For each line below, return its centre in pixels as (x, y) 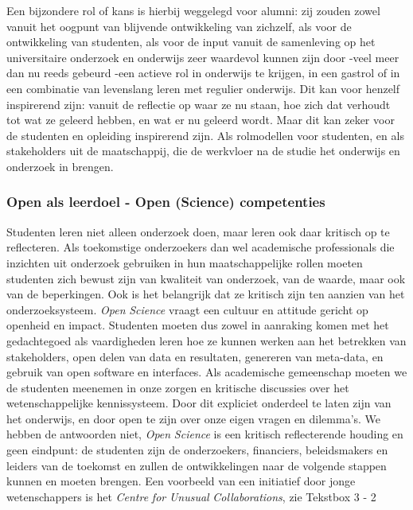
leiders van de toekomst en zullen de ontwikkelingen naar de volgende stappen (197, 465)
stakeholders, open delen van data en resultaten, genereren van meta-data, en (195, 356)
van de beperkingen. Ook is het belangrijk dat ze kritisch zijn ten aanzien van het (206, 294)
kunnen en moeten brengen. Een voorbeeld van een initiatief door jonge (181, 481)
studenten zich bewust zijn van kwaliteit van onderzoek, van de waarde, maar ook (206, 278)
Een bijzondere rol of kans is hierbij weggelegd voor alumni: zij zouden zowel (193, 10)
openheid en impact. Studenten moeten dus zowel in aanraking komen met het (198, 325)
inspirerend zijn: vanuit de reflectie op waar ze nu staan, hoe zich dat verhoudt (199, 104)
